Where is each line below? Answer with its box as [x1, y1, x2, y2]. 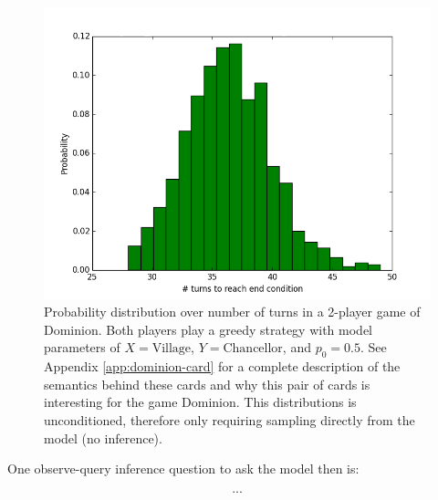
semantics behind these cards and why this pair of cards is [44, 374, 370, 393]
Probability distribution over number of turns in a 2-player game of [44, 302, 421, 321]
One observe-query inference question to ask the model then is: [7, 459, 360, 478]
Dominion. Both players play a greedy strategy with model [44, 319, 372, 339]
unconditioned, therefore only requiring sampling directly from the [44, 410, 415, 429]
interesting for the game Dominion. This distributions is [44, 392, 357, 411]
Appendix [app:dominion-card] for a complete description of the [44, 357, 401, 376]
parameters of [44, 338, 120, 357]
